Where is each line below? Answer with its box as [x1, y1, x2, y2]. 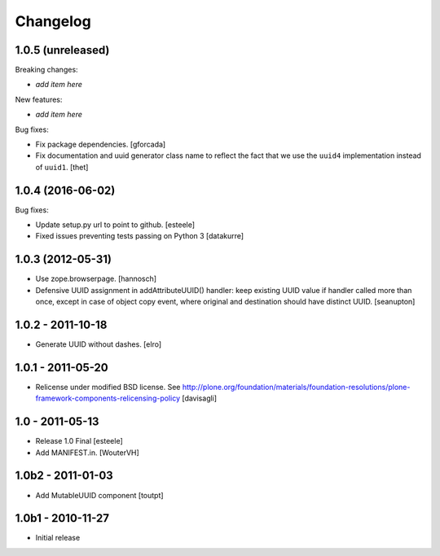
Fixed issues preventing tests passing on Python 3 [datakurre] [35, 231, 244, 241]
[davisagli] [182, 393, 218, 403]
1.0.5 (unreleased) [15, 43, 110, 57]
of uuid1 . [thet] [35, 162, 89, 172]
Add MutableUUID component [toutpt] [35, 490, 164, 500]
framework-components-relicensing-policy [35, 393, 181, 403]
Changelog [15, 12, 91, 30]
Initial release [35, 533, 81, 543]
